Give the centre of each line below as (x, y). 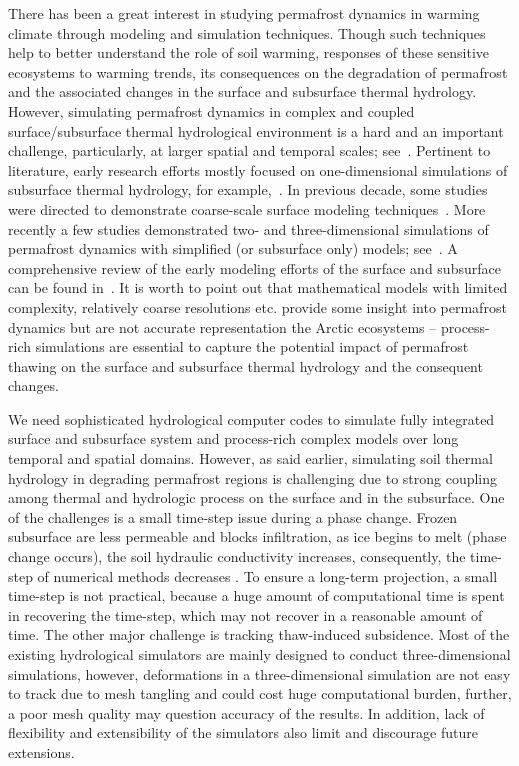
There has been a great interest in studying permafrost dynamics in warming (244, 13)
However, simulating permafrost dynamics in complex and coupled (211, 110)
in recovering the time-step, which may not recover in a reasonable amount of (245, 614)
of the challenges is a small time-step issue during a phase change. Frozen (233, 516)
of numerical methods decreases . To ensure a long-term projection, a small (267, 575)
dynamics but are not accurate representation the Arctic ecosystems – (222, 326)
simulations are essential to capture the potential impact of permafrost (252, 346)
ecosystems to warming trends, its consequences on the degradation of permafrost (258, 71)
